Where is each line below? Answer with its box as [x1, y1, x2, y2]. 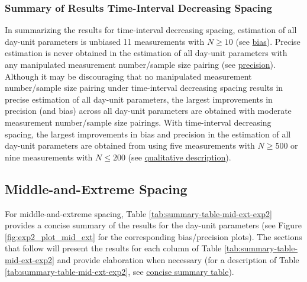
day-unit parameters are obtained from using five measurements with [5, 139, 255, 152]
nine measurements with [5, 150, 93, 163]
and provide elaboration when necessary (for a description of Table [57, 253, 299, 265]
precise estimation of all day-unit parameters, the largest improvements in [5, 93, 273, 105]
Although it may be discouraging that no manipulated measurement [5, 70, 252, 82]
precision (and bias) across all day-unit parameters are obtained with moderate [5, 104, 292, 117]
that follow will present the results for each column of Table [5, 242, 222, 254]
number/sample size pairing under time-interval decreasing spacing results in [5, 81, 283, 94]
